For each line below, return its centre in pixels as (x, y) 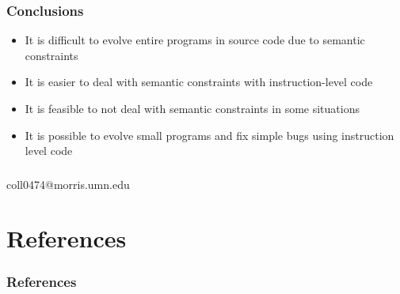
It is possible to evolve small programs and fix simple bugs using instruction (210, 135)
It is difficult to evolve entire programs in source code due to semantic (195, 40)
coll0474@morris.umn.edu (68, 184)
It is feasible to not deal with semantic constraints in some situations (192, 108)
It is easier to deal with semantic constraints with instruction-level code (199, 82)
